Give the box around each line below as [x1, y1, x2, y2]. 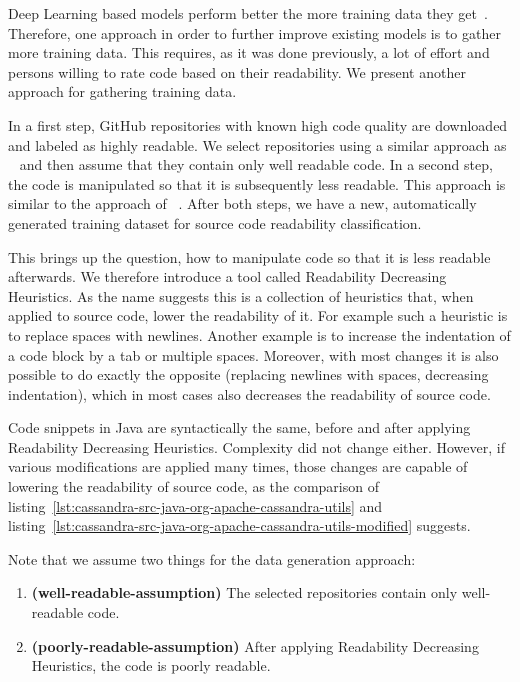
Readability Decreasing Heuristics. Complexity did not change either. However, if [8, 436, 505, 457]
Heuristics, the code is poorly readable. [31, 655, 271, 676]
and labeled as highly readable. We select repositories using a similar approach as [8, 134, 507, 155]
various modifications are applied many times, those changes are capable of [8, 456, 468, 477]
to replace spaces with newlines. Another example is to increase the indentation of [8, 324, 511, 345]
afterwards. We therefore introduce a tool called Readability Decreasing [8, 266, 447, 287]
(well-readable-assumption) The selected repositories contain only [31, 582, 458, 603]
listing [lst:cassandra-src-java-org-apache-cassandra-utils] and [8, 495, 383, 516]
